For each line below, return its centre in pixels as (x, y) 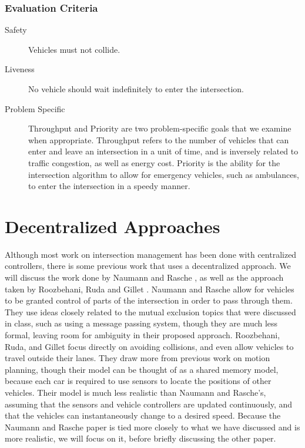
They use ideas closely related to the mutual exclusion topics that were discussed (150, 311)
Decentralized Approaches (113, 226)
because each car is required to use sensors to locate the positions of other (138, 381)
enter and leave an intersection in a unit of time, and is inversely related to (163, 151)
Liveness (20, 69)
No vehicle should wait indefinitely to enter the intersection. (136, 89)
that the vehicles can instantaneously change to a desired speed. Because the (143, 415)
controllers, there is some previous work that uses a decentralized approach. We (148, 266)
